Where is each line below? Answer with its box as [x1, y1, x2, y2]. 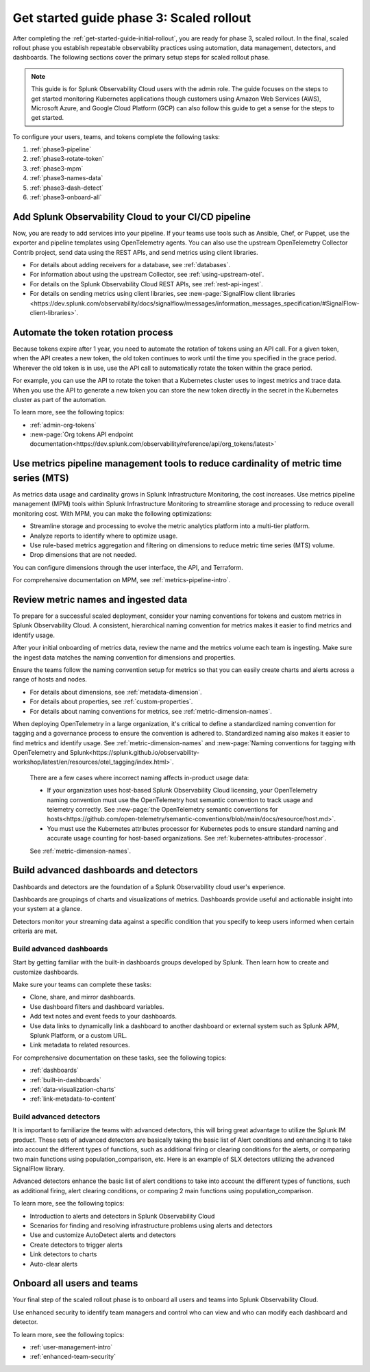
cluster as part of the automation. [12, 395, 107, 403]
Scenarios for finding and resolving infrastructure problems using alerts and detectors [29, 1221, 273, 1230]
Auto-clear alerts [29, 1260, 78, 1268]
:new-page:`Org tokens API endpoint [29, 430, 134, 438]
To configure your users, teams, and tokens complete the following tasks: [12, 132, 221, 140]
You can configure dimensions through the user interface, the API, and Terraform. [12, 563, 243, 571]
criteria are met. [12, 927, 58, 935]
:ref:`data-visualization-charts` [29, 1085, 116, 1093]
